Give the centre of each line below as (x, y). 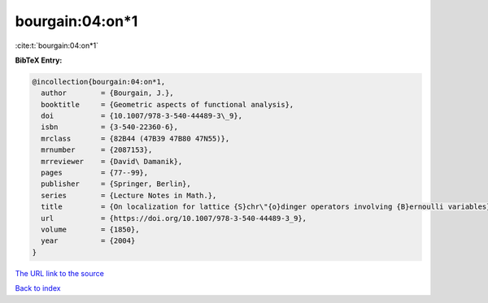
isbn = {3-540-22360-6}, (110, 127)
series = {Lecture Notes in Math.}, (129, 195)
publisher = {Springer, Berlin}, (116, 184)
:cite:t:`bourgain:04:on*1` (57, 45)
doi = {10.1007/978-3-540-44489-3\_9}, (142, 116)
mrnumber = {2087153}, (97, 150)
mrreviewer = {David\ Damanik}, (112, 161)
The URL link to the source (60, 273)
